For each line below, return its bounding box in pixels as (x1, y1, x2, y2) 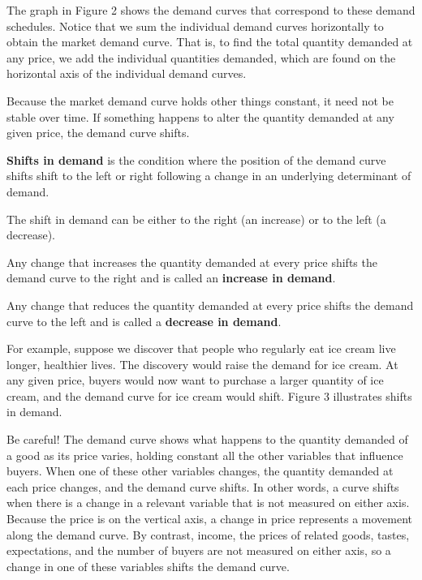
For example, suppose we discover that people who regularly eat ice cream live (6, 340, 396, 357)
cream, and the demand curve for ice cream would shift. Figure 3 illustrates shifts (6, 387, 412, 404)
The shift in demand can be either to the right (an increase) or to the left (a (6, 210, 386, 227)
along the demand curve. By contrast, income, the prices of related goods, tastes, (6, 526, 410, 543)
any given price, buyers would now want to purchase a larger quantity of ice (6, 372, 384, 389)
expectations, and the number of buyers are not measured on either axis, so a (6, 542, 391, 559)
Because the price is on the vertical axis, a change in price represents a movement (6, 510, 413, 527)
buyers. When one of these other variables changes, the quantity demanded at (6, 462, 394, 479)
